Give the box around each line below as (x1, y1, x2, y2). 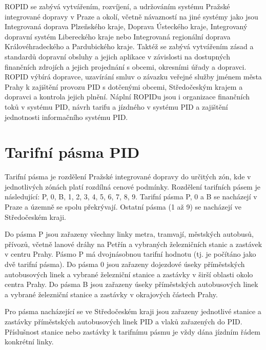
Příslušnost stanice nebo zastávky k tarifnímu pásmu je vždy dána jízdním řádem (5, 326, 260, 337)
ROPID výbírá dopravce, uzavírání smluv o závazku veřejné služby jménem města (5, 71, 262, 82)
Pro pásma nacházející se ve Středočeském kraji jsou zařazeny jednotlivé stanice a (5, 306, 261, 317)
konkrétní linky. (5, 336, 54, 347)
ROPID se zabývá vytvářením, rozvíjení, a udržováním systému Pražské (5, 1, 230, 11)
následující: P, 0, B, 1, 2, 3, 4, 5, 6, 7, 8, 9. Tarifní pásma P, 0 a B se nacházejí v (5, 191, 257, 202)
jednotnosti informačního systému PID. (5, 111, 128, 122)
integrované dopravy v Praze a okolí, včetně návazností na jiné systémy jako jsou (5, 11, 258, 22)
